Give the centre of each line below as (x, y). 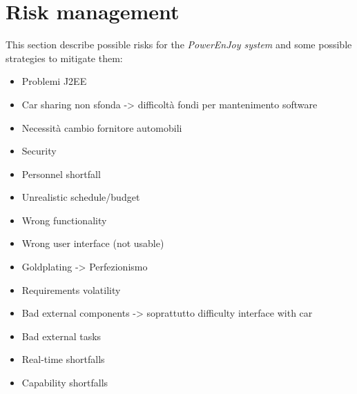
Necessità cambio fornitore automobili (102, 127)
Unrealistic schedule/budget (81, 197)
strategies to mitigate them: (64, 58)
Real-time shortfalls (63, 359)
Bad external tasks (61, 336)
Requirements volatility (71, 289)
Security (39, 151)
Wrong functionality (64, 220)
